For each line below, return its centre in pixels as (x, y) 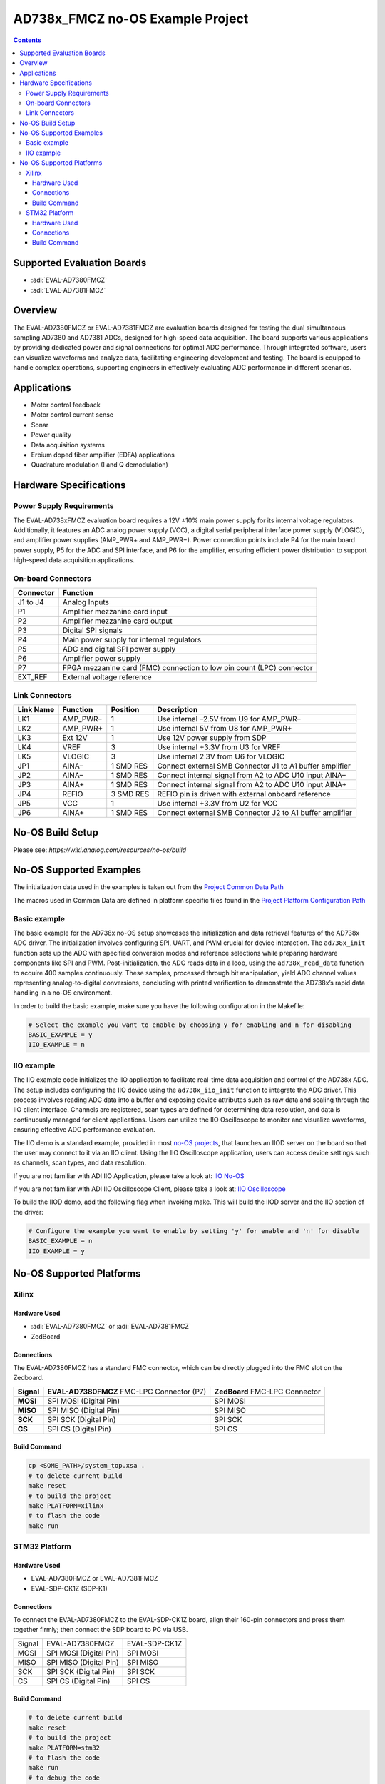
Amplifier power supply (102, 659)
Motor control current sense (72, 415)
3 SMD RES (130, 794)
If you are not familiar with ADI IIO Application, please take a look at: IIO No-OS (129, 1176)
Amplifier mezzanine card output (117, 621)
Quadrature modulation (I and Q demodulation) (100, 465)
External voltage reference (107, 677)
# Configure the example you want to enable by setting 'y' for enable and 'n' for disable (194, 1231)
